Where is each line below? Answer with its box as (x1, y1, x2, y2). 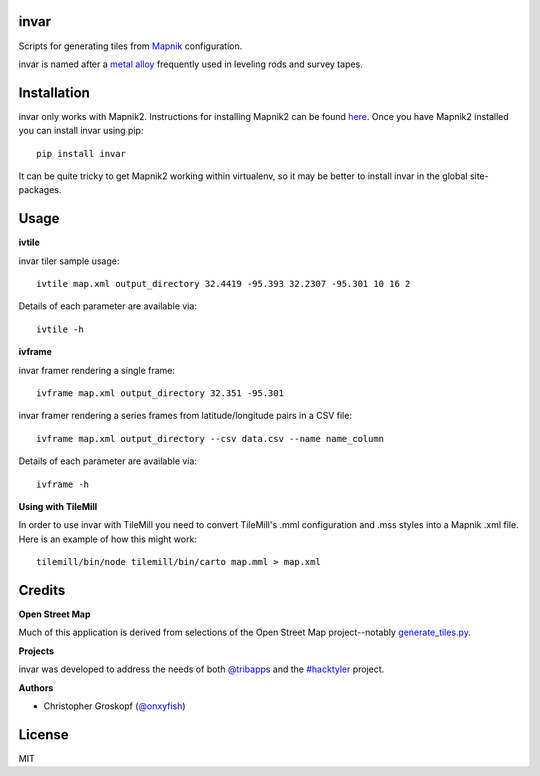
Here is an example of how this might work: (18, 533, 197, 545)
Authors (18, 681, 54, 694)
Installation (18, 84, 90, 101)
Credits (18, 581, 66, 599)
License (18, 726, 69, 743)
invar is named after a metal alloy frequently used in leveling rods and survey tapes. (18, 58, 364, 70)
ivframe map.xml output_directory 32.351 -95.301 (36, 388, 285, 399)
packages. (18, 184, 62, 196)
